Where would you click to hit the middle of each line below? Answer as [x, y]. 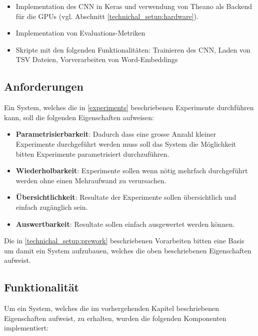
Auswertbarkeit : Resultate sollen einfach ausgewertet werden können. [125, 224]
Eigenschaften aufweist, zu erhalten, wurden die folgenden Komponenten [115, 318]
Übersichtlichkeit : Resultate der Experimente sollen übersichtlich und [126, 197]
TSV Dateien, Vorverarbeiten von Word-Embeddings [97, 59]
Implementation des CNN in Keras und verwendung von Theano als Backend [134, 6]
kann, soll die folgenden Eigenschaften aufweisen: [79, 117]
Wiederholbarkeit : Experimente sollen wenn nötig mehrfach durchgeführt [132, 171]
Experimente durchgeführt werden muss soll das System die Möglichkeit [126, 143]
